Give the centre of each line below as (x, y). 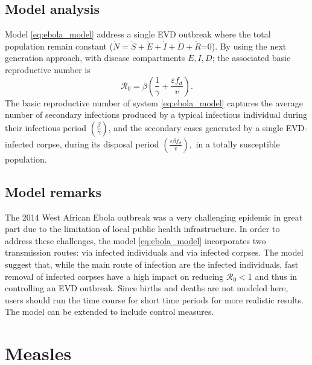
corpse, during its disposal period (98, 144)
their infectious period (46, 127)
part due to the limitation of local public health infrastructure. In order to (142, 229)
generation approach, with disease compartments (95, 58)
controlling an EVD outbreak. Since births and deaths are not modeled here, (147, 288)
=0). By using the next (244, 46)
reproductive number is (48, 69)
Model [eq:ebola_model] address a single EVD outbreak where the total (138, 34)
